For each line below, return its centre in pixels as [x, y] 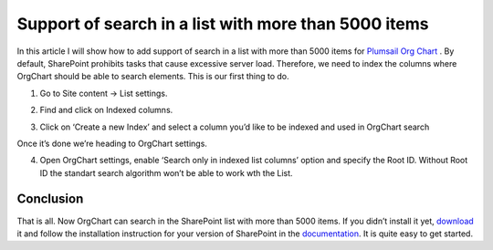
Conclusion [50, 199]
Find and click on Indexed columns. [106, 110]
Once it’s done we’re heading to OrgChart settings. [112, 143]
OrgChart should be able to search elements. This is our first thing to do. [153, 77]
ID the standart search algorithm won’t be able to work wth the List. [166, 172]
